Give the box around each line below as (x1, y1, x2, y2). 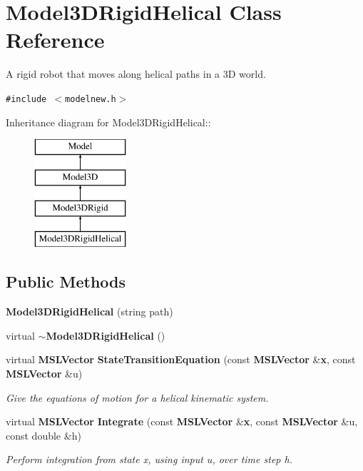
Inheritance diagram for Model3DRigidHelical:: (6, 114, 211, 129)
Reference (6, 25, 105, 54)
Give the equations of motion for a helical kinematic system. (6, 390, 269, 405)
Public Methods (6, 270, 126, 293)
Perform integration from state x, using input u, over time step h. (6, 452, 292, 467)
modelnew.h (65, 93, 116, 104)
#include (6, 93, 47, 104)
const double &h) (6, 427, 81, 442)
